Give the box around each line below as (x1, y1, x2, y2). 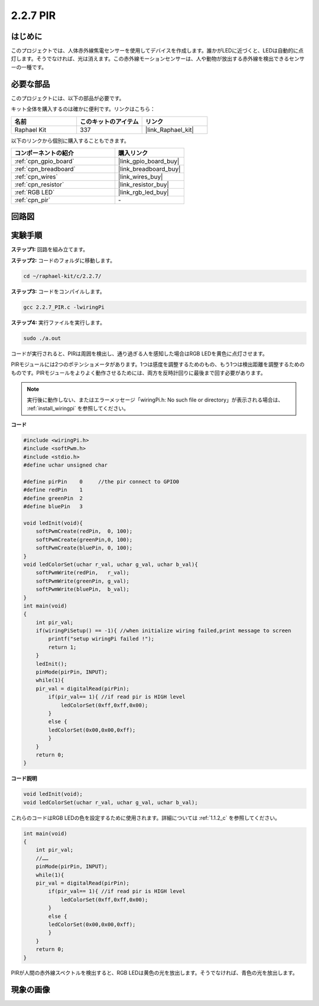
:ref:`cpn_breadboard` (14, 164, 76, 173)
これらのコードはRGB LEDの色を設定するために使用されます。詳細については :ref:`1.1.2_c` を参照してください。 (11, 814, 281, 821)
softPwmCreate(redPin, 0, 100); (35, 528, 133, 535)
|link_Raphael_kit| (145, 125, 194, 134)
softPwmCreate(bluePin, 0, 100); (35, 545, 133, 551)
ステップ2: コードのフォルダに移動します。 (11, 257, 116, 264)
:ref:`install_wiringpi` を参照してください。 (27, 405, 129, 412)
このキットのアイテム (80, 117, 139, 125)
